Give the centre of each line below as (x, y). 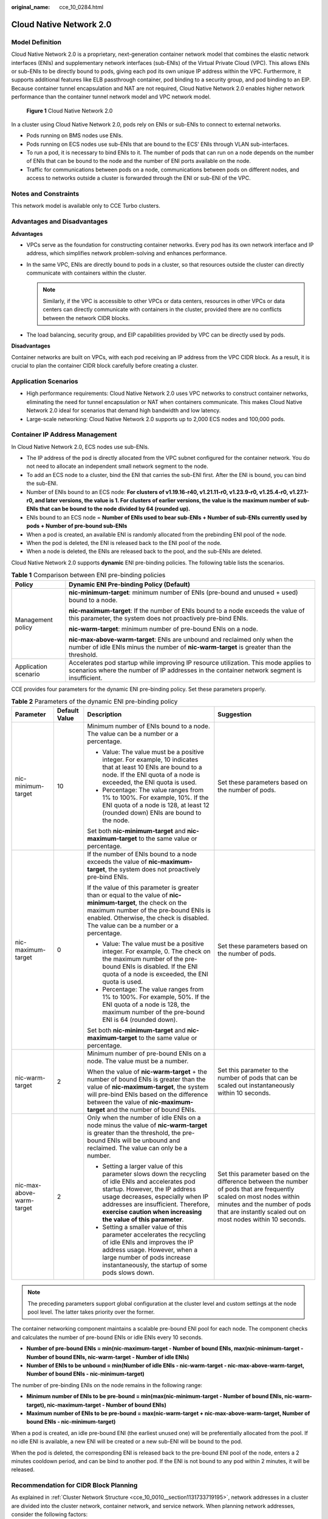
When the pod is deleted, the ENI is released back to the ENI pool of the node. (124, 543)
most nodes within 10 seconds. (262, 1219)
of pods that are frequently (256, 1189)
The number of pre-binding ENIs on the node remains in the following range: (107, 1385)
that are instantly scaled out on (262, 1212)
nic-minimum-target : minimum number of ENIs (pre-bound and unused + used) (183, 592)
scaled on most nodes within (259, 1197)
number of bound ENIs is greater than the (146, 1080)
